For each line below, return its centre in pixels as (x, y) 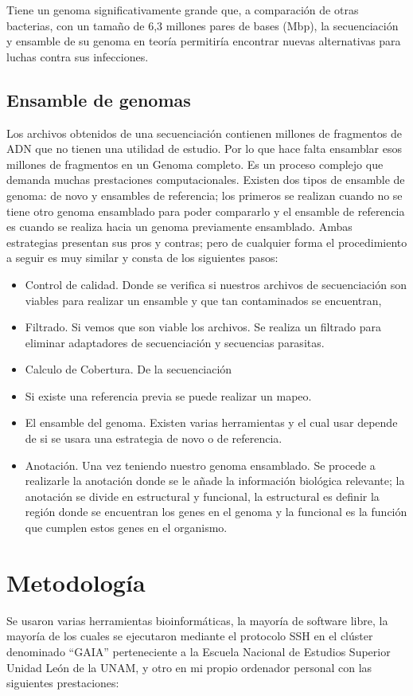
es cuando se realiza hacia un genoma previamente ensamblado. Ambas (179, 227)
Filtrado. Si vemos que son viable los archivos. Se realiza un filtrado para (203, 327)
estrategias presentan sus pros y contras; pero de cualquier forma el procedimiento (207, 242)
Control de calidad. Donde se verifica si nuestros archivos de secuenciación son (216, 284)
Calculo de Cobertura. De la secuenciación (129, 369)
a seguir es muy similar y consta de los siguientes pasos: (142, 258)
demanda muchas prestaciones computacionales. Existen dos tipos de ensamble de (206, 180)
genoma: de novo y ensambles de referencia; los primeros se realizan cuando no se (205, 195)
